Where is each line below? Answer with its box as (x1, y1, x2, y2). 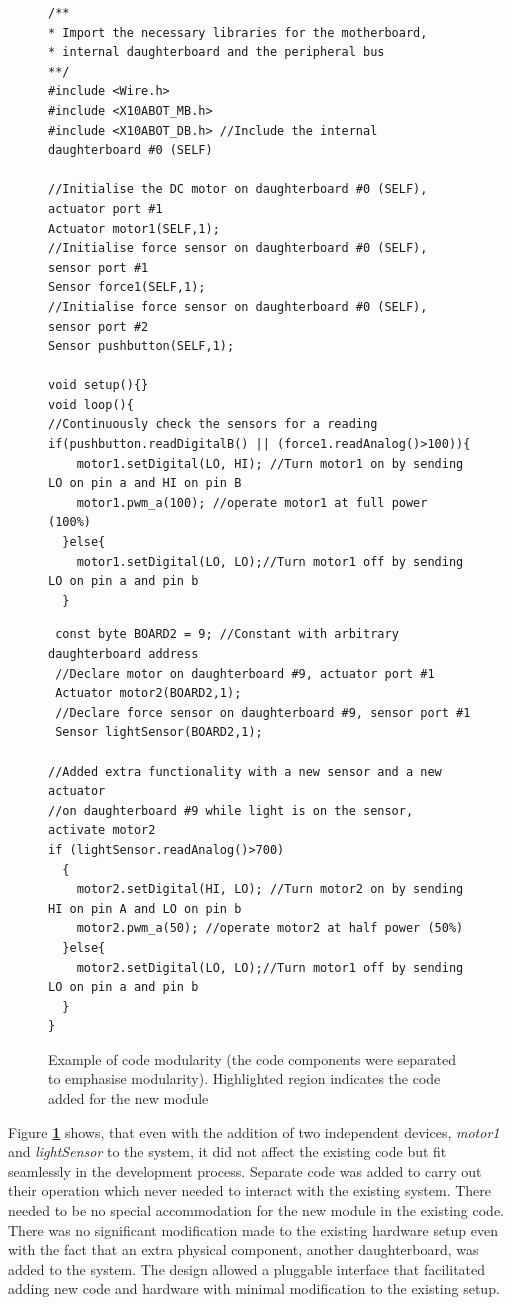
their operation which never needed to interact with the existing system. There (8, 1180, 492, 1201)
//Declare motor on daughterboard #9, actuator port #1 (55, 666, 435, 681)
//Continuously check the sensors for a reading (48, 417, 378, 432)
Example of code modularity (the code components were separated (48, 1048, 457, 1069)
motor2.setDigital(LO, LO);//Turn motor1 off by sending (76, 960, 464, 975)
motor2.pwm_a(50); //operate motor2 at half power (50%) (76, 921, 464, 936)
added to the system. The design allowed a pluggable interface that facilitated (8, 1258, 486, 1279)
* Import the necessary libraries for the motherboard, (48, 25, 428, 40)
